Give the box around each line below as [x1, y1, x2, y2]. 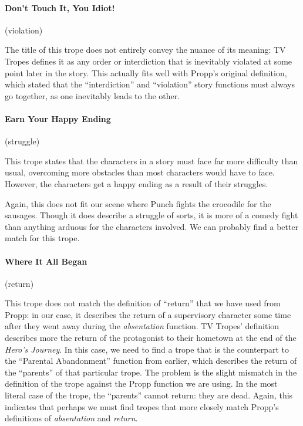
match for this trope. [5, 232, 80, 244]
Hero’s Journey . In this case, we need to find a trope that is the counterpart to [5, 343, 289, 355]
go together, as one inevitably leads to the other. [5, 89, 180, 102]
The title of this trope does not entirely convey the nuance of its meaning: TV [5, 43, 286, 56]
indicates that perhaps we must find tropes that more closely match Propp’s [5, 400, 279, 413]
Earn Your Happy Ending [5, 112, 111, 124]
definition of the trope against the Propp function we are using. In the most [5, 377, 278, 390]
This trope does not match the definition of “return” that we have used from [5, 297, 281, 309]
